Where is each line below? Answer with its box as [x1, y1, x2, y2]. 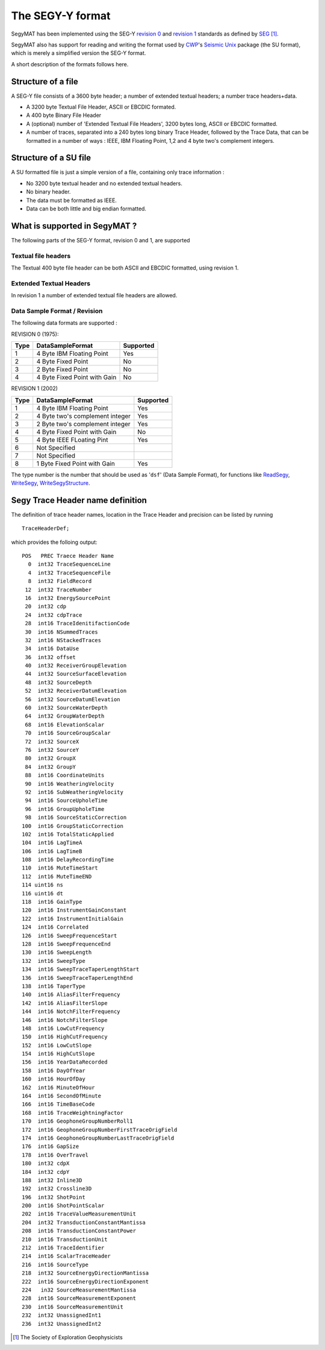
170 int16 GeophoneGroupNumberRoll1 [22, 1118, 134, 1124]
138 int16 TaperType [22, 983, 85, 989]
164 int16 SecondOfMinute [22, 1093, 102, 1100]
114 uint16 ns [22, 882, 63, 889]
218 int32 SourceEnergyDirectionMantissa [22, 1270, 149, 1276]
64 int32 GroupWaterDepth [25, 713, 105, 720]
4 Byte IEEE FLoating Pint [36, 435, 108, 444]
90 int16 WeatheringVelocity [25, 780, 114, 787]
